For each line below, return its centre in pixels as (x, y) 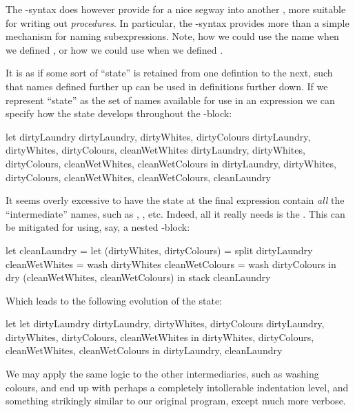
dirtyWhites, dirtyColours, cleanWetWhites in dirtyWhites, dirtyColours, (160, 337)
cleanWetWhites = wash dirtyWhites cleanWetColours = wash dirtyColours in (171, 264)
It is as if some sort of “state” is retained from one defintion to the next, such (169, 73)
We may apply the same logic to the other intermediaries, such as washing (162, 374)
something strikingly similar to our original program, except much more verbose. (176, 401)
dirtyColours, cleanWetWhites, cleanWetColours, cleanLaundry (138, 177)
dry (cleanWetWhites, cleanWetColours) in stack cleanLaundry (138, 277)
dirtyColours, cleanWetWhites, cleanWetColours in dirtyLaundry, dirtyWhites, (171, 163)
